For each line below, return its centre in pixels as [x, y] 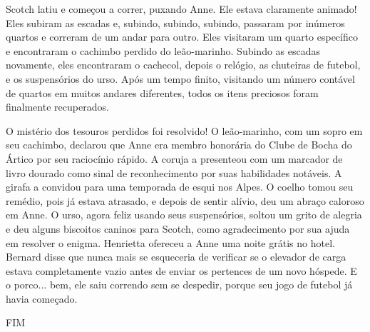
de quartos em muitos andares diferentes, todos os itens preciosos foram [162, 92]
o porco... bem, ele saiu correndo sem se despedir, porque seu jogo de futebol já [179, 285]
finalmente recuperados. [57, 107]
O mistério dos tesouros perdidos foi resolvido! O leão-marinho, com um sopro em [184, 130]
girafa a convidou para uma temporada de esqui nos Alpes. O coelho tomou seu [180, 187]
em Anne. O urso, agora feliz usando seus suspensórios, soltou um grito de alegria [184, 215]
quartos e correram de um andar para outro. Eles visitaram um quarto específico [182, 37]
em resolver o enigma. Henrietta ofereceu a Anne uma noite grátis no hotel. [170, 242]
